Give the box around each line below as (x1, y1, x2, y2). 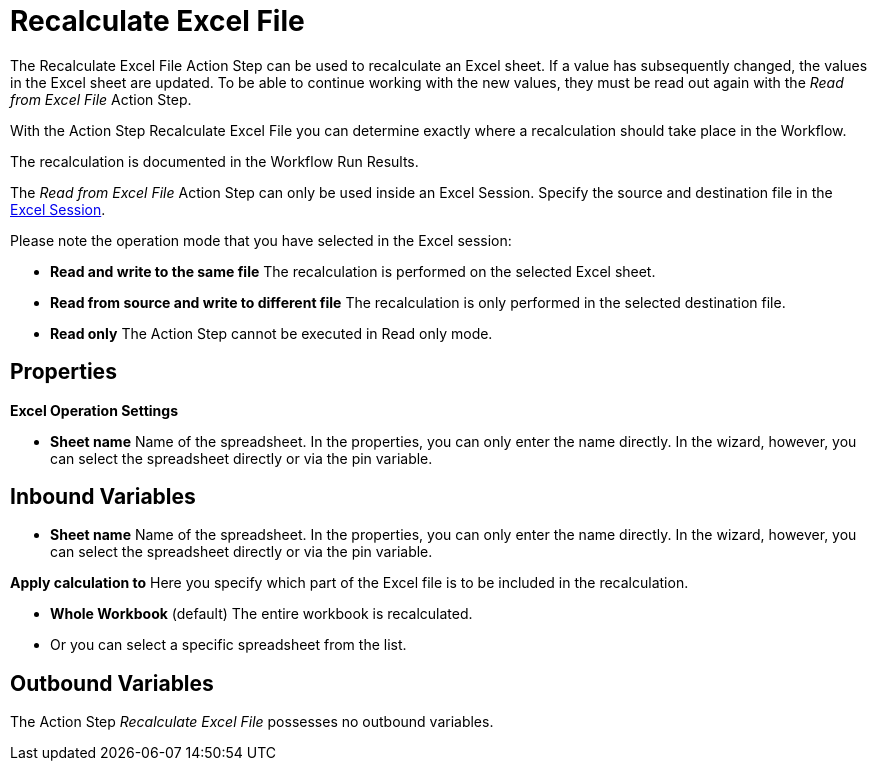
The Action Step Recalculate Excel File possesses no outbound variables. (10, 713, 494, 731)
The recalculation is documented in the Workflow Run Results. (10, 152, 419, 170)
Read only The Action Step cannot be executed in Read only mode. (50, 324, 493, 342)
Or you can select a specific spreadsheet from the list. (50, 636, 407, 654)
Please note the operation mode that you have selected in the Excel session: (10, 231, 512, 249)
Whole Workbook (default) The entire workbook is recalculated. (50, 605, 473, 623)
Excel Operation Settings (10, 401, 178, 419)
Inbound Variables (10, 484, 196, 510)
